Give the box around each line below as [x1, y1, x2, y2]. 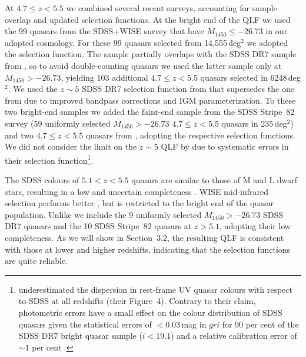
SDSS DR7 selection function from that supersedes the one [82, 82, 294, 95]
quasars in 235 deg [221, 117, 287, 129]
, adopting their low [219, 220, 291, 232]
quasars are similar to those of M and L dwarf [131, 173, 298, 186]
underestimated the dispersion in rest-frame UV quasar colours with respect [18, 283, 292, 295]
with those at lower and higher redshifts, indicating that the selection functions [5, 243, 291, 255]
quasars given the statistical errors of [18, 318, 152, 330]
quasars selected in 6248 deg [200, 71, 301, 83]
